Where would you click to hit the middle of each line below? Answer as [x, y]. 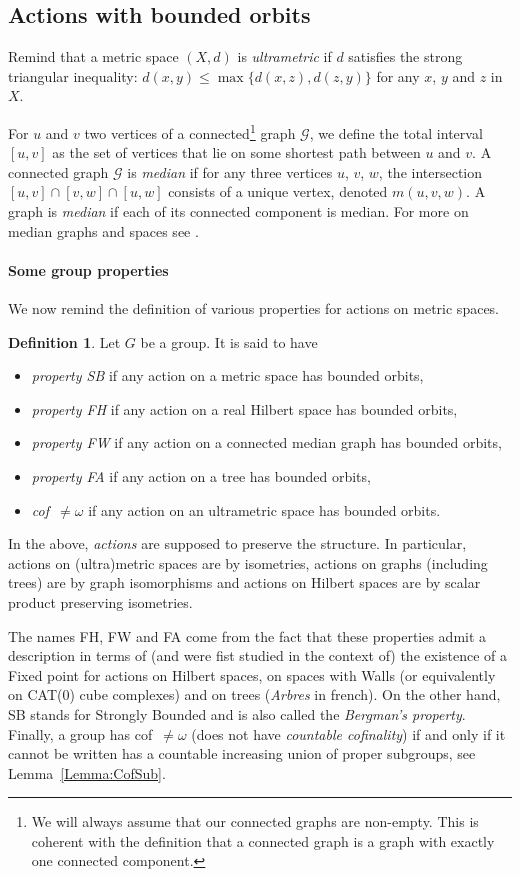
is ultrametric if [284, 56]
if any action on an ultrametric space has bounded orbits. [264, 509]
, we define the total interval [396, 132]
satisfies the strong [405, 56]
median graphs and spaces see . [103, 230]
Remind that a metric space [93, 56]
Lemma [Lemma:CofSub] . [87, 772]
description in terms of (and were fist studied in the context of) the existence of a [258, 655]
